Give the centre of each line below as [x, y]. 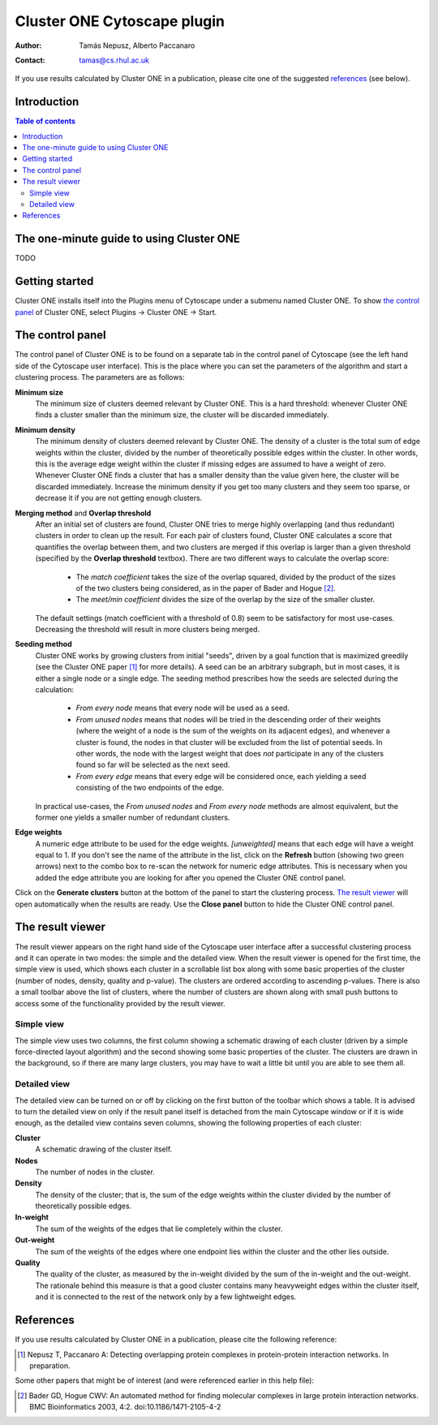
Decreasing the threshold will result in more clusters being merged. [147, 630]
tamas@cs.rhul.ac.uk [114, 60]
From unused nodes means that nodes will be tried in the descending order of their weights [228, 719]
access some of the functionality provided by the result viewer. [120, 1003]
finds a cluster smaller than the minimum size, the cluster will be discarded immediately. [182, 415]
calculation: [55, 690]
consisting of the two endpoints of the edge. [150, 788]
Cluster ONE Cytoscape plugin [120, 21]
